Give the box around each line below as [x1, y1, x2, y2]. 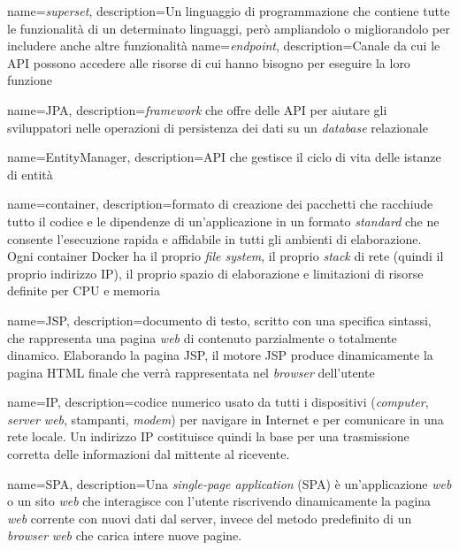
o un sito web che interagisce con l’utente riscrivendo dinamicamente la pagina [7, 492, 432, 510]
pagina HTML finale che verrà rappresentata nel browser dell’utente [7, 363, 375, 381]
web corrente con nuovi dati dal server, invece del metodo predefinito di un [7, 508, 412, 527]
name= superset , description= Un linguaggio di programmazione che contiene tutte [7, 2, 450, 19]
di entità [7, 164, 53, 183]
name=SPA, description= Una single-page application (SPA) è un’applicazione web [7, 474, 452, 493]
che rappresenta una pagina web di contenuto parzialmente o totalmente [7, 328, 397, 347]
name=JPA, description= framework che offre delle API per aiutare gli [7, 100, 387, 118]
